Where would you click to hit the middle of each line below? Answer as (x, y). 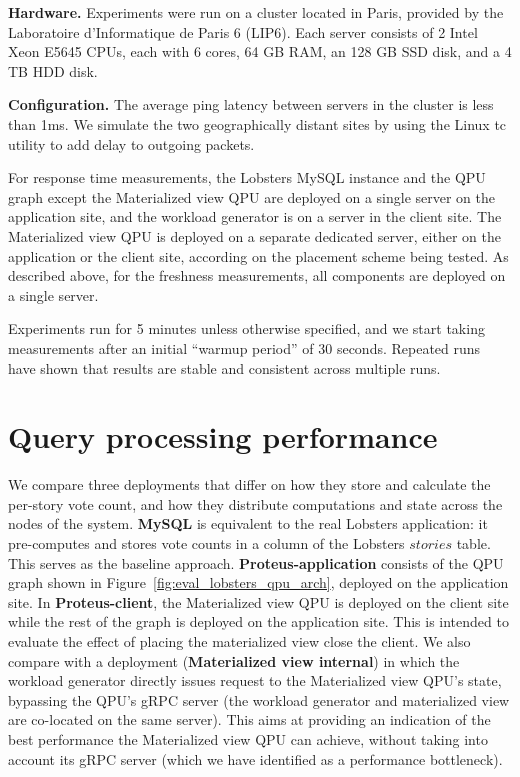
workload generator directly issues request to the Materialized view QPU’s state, (255, 680)
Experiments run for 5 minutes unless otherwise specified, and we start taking (246, 328)
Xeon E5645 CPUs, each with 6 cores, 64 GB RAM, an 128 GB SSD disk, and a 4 (260, 51)
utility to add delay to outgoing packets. (131, 143)
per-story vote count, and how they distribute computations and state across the (255, 503)
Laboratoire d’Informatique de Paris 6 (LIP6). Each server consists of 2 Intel (243, 31)
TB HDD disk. (53, 70)
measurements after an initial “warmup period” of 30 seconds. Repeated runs (244, 347)
